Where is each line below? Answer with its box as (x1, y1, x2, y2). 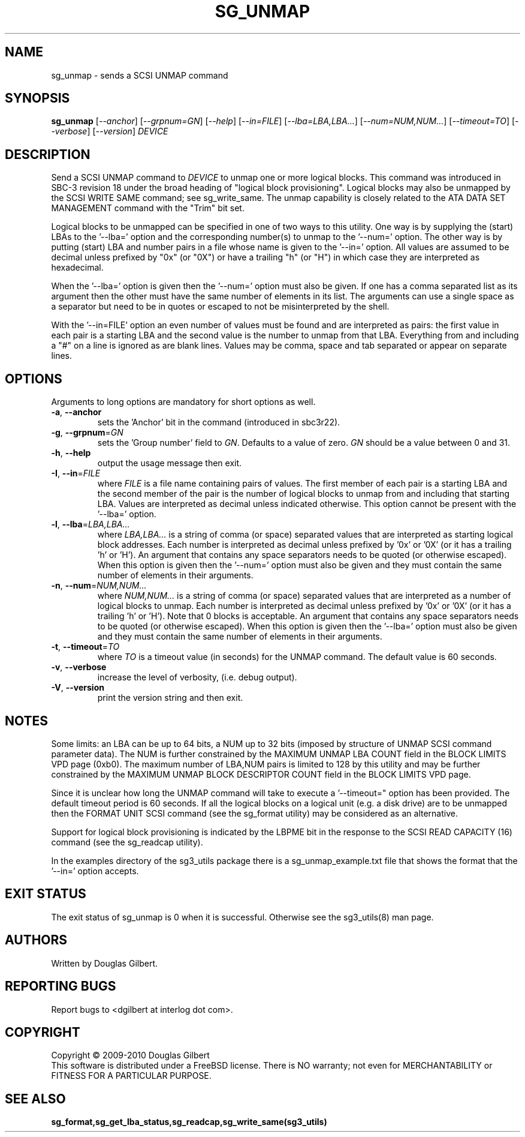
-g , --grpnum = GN (51, 427, 123, 438)
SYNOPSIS (5, 91, 70, 106)
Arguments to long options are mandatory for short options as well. (51, 397, 316, 407)
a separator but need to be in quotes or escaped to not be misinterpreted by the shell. (51, 301, 390, 312)
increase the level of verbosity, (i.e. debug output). (97, 672, 297, 683)
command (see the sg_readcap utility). (51, 836, 203, 847)
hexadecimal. (51, 262, 104, 273)
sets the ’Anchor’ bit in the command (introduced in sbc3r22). (97, 417, 340, 428)
